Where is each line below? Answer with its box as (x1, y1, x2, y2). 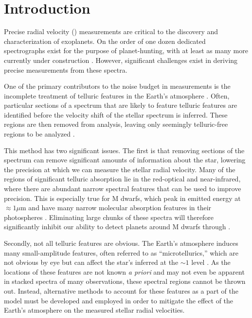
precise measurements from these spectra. (4, 64, 127, 75)
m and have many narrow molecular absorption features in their (20, 202, 212, 213)
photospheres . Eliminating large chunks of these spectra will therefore (4, 212, 214, 222)
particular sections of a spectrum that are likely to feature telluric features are (4, 100, 237, 110)
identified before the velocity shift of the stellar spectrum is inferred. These (4, 109, 228, 119)
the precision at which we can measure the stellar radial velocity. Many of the (4, 164, 235, 174)
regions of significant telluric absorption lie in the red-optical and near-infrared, (4, 174, 241, 184)
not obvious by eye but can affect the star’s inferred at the (4, 257, 179, 267)
